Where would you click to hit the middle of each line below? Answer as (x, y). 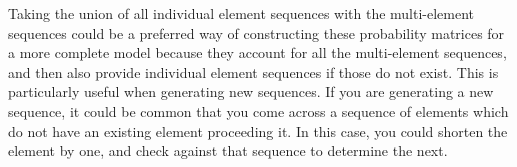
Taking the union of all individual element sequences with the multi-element (241, 13)
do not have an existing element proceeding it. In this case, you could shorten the (258, 130)
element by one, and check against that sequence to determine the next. (228, 150)
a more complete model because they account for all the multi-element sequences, (257, 52)
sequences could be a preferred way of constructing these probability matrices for (256, 32)
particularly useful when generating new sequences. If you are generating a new (251, 91)
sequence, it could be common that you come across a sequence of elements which (258, 110)
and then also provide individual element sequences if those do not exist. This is (253, 71)
